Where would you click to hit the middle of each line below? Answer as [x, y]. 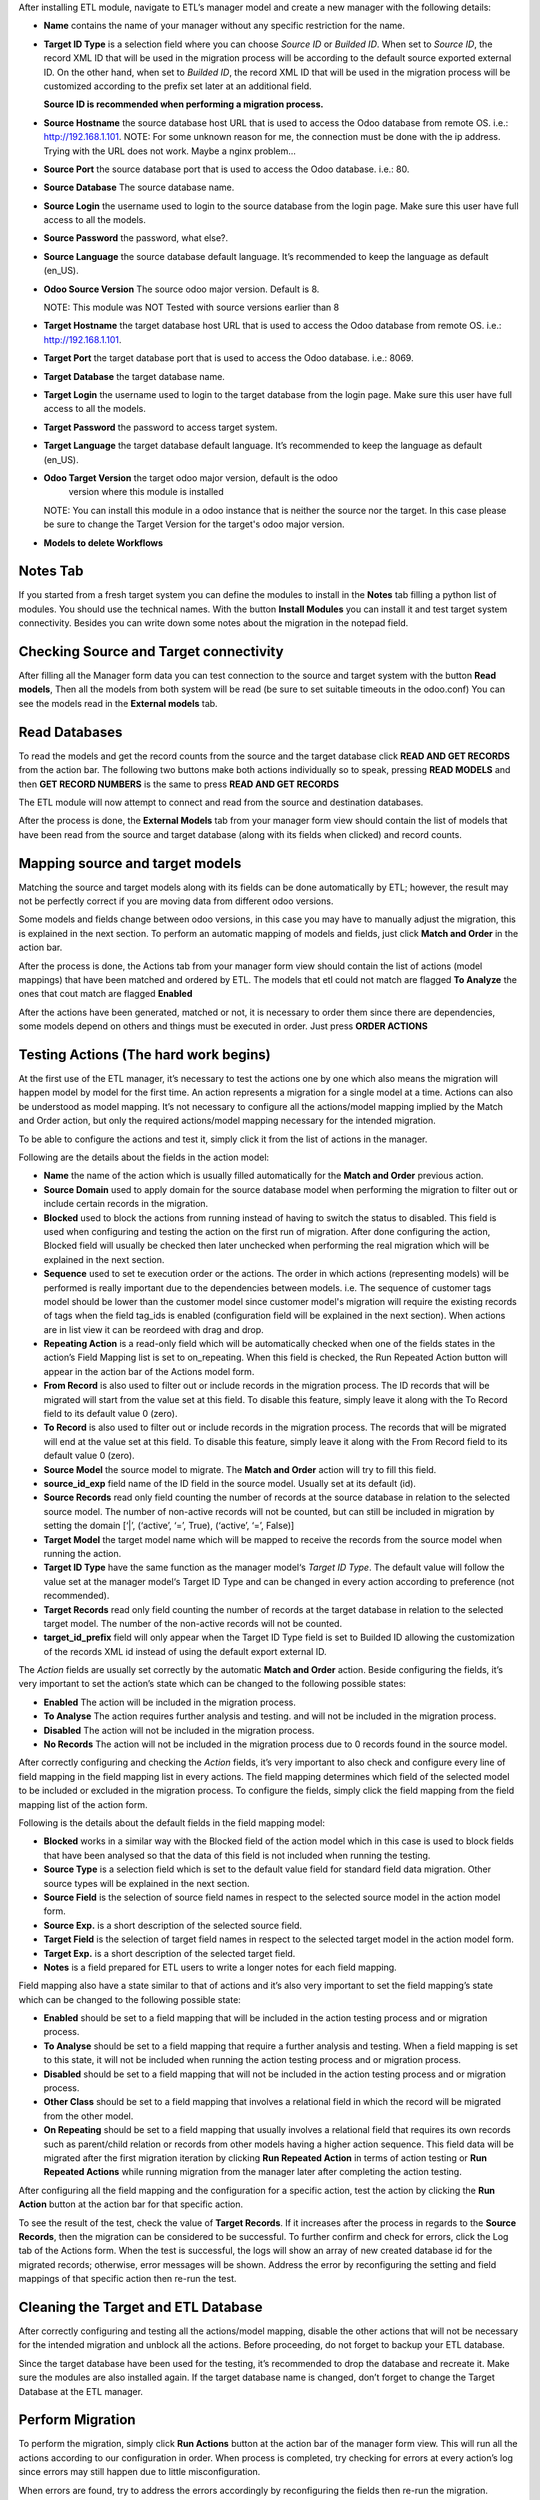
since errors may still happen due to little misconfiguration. [139, 2472]
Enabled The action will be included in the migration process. [170, 1702]
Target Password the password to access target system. [160, 427]
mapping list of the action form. [83, 1804]
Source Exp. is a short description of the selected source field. [173, 1925]
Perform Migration [77, 2420]
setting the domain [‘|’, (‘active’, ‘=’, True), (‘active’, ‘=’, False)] [169, 1526]
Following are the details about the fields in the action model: [144, 1157]
